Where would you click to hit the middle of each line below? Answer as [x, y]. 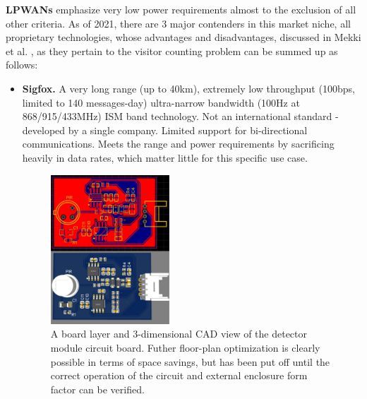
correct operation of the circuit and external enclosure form [179, 375]
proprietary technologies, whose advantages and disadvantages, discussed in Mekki [183, 37]
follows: [22, 65]
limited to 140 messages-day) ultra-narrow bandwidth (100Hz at [161, 102]
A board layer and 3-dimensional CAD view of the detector [179, 334]
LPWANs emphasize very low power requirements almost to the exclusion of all [181, 9]
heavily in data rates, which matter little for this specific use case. [165, 157]
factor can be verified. [97, 389]
